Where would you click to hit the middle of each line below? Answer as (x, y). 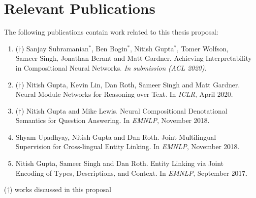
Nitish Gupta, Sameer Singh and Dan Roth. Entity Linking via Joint (119, 163)
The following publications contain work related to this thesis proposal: (112, 32)
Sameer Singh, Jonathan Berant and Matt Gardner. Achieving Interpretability (134, 58)
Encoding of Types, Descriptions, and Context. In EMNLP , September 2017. (131, 173)
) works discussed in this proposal (60, 189)
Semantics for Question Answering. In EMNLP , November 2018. (112, 120)
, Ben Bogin (109, 48)
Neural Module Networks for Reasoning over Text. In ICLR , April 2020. (124, 94)
